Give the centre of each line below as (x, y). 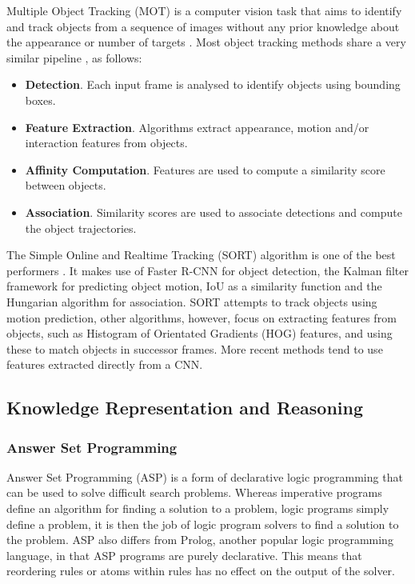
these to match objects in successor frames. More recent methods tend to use (195, 348)
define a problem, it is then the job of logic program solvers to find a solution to (203, 524)
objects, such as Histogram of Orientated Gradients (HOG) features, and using (200, 333)
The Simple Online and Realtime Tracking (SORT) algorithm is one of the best (201, 255)
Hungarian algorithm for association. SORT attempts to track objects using (192, 301)
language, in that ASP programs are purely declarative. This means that (184, 555)
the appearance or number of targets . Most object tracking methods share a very (206, 42)
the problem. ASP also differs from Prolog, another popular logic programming (200, 540)
